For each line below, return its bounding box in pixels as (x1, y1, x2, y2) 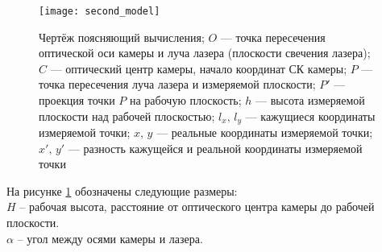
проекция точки (39, 92, 115, 109)
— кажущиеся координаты (245, 107, 376, 124)
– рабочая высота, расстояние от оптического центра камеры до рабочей (19, 198, 375, 215)
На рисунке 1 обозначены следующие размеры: (6, 182, 238, 199)
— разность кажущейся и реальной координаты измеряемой (68, 139, 363, 156)
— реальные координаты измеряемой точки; (156, 124, 373, 141)
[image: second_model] (39, 6, 160, 17)
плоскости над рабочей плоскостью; (39, 107, 215, 124)
